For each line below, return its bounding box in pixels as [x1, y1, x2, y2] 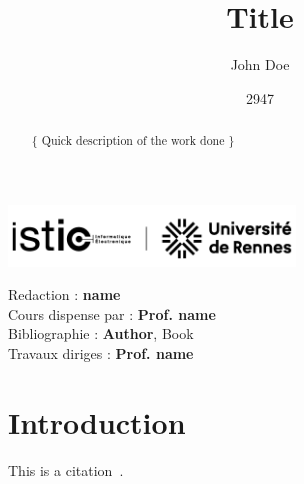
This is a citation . [8, 459, 124, 480]
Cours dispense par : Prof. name [8, 303, 216, 324]
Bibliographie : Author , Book [8, 323, 194, 344]
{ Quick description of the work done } [31, 132, 235, 149]
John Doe [230, 54, 290, 75]
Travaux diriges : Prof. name [8, 342, 194, 363]
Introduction [8, 401, 186, 442]
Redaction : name [8, 284, 121, 305]
